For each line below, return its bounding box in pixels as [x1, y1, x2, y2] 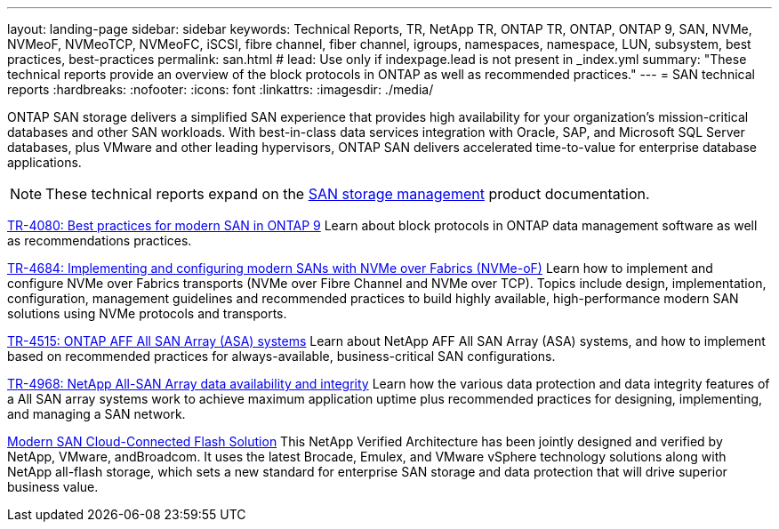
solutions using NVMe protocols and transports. [7, 306, 287, 321]
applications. [7, 155, 82, 170]
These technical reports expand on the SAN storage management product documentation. [45, 185, 650, 203]
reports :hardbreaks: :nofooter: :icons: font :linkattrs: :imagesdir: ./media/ [7, 82, 434, 97]
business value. [7, 479, 99, 494]
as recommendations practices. [7, 233, 192, 248]
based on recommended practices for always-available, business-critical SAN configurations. [7, 349, 556, 364]
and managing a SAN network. [7, 406, 186, 421]
